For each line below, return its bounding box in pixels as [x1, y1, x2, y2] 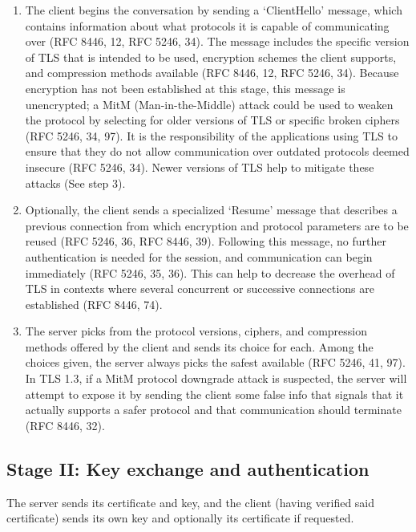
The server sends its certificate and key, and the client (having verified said [6, 493, 375, 510]
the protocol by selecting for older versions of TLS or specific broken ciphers [25, 112, 400, 128]
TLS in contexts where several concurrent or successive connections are [25, 280, 374, 297]
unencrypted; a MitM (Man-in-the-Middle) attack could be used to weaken [25, 95, 394, 112]
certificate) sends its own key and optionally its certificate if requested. [6, 510, 354, 526]
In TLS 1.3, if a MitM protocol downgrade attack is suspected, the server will [25, 370, 407, 387]
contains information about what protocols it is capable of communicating [25, 17, 390, 34]
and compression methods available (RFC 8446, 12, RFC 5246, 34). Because [25, 64, 399, 81]
